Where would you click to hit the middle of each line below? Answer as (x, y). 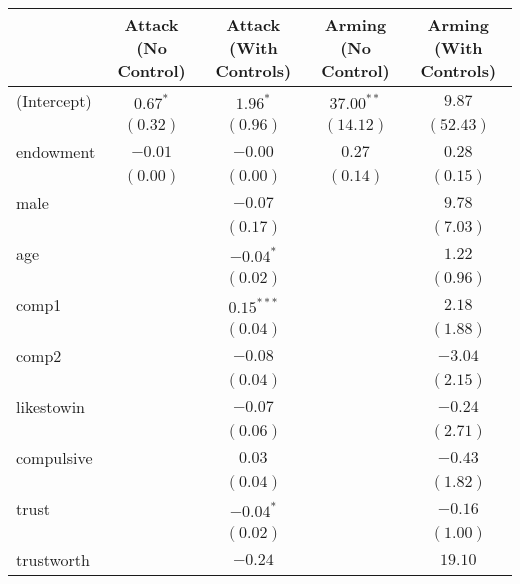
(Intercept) (54, 100)
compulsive (54, 457)
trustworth (53, 559)
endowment (56, 151)
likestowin (50, 406)
